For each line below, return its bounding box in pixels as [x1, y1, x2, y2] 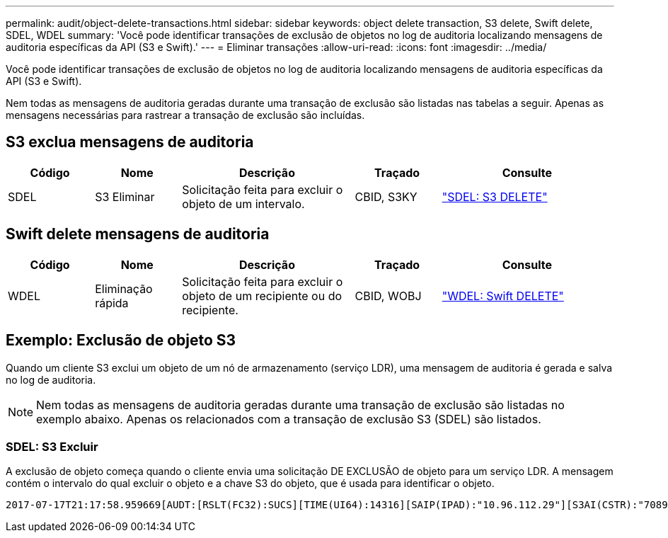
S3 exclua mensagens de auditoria [6, 133, 254, 151]
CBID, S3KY [355, 189, 417, 204]
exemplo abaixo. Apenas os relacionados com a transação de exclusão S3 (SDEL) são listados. [36, 411, 541, 426]
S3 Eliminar [95, 189, 155, 204]
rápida [95, 295, 129, 310]
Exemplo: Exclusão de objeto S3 [6, 331, 236, 350]
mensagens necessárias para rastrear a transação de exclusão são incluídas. [6, 109, 365, 121]
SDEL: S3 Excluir [6, 439, 98, 454]
